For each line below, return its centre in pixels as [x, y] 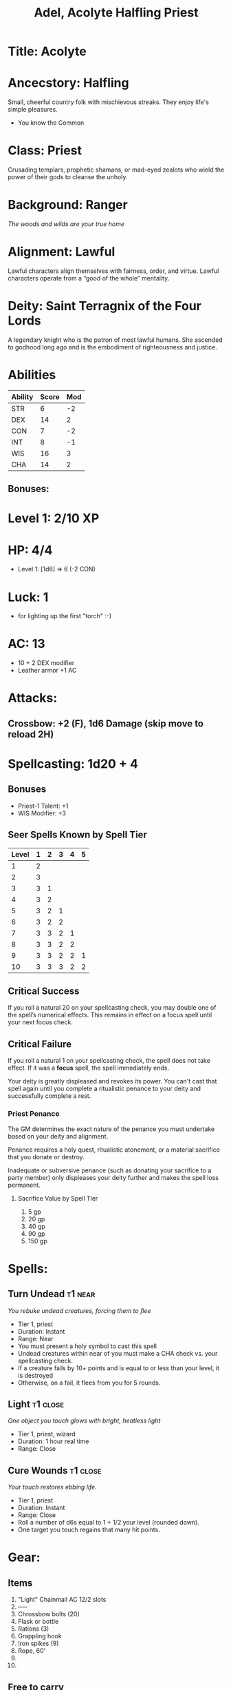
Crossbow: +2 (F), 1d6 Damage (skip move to [106, 723]
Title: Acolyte [47, 51]
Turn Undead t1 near [52, 1294]
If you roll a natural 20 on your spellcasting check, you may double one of [112, 1008]
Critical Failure [40, 1044]
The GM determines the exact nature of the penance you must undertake [111, 1129]
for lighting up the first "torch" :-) [65, 616]
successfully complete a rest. [49, 1096]
